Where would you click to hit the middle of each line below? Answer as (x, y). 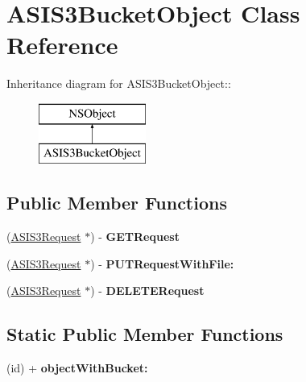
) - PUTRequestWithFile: (162, 263)
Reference (62, 45)
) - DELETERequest (147, 291)
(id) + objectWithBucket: (77, 368)
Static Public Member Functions (145, 334)
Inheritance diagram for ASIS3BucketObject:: (119, 83)
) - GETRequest (135, 237)
